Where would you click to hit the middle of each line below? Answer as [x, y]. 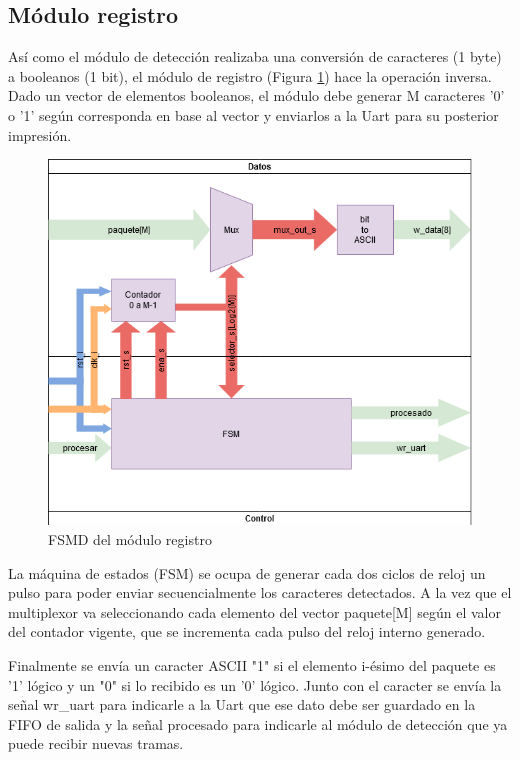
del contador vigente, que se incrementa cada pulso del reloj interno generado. [247, 631]
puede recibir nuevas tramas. [96, 743]
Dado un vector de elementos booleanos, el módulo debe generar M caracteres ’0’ [256, 95]
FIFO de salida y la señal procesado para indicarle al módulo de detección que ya [258, 723]
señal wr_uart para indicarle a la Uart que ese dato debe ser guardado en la [242, 704]
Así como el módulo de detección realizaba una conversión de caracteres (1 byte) [255, 56]
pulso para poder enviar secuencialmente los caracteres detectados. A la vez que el [260, 592]
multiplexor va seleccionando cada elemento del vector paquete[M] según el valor [254, 611]
